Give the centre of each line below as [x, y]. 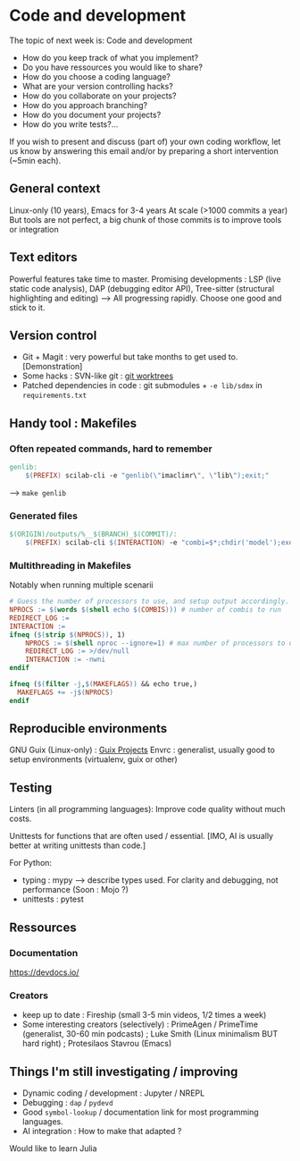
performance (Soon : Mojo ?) [75, 890]
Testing [31, 788]
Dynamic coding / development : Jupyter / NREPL [113, 1093]
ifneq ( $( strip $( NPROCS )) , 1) [67, 635]
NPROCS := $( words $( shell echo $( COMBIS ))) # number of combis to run [145, 610]
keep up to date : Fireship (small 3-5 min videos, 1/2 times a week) [144, 1015]
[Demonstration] [52, 367]
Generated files [44, 515]
